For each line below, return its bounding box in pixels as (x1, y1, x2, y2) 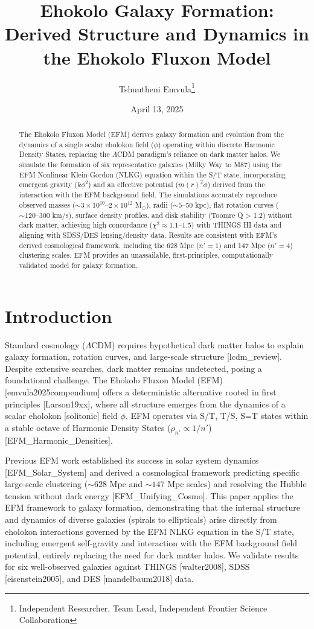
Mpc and (109, 477, 143, 490)
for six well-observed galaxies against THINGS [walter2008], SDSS (5, 560, 250, 573)
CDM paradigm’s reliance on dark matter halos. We (117, 149, 281, 159)
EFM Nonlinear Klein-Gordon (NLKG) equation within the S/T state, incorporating (19, 169, 286, 179)
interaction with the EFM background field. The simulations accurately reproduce (19, 190, 277, 200)
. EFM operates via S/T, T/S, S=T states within (125, 409, 309, 422)
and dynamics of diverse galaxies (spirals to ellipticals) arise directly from (5, 513, 277, 526)
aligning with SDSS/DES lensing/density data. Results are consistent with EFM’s (19, 229, 277, 240)
